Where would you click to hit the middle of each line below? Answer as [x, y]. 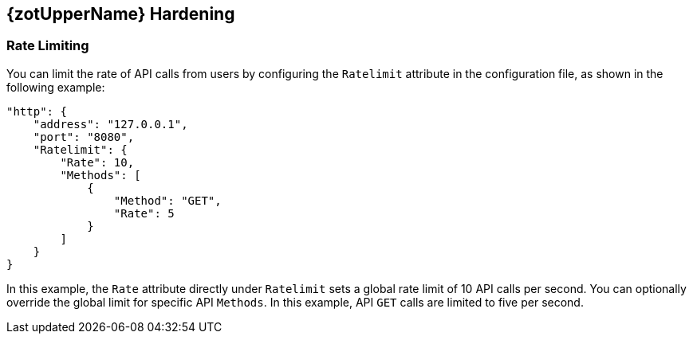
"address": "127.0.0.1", [110, 124]
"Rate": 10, [97, 162]
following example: [56, 87]
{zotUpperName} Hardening [121, 14]
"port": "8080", [84, 137]
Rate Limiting [48, 46]
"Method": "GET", [167, 200]
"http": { [37, 111]
